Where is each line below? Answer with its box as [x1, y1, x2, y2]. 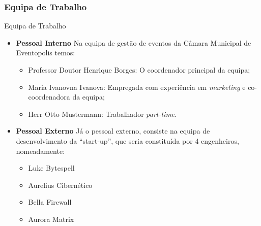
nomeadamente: [16, 145, 65, 156]
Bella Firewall [28, 197, 72, 207]
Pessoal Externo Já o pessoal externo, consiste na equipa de [16, 125, 210, 136]
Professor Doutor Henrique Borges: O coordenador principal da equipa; [28, 64, 250, 75]
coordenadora [28, 91, 70, 102]
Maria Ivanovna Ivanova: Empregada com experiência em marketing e [28, 81, 246, 92]
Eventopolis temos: [16, 47, 75, 58]
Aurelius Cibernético [28, 179, 93, 190]
